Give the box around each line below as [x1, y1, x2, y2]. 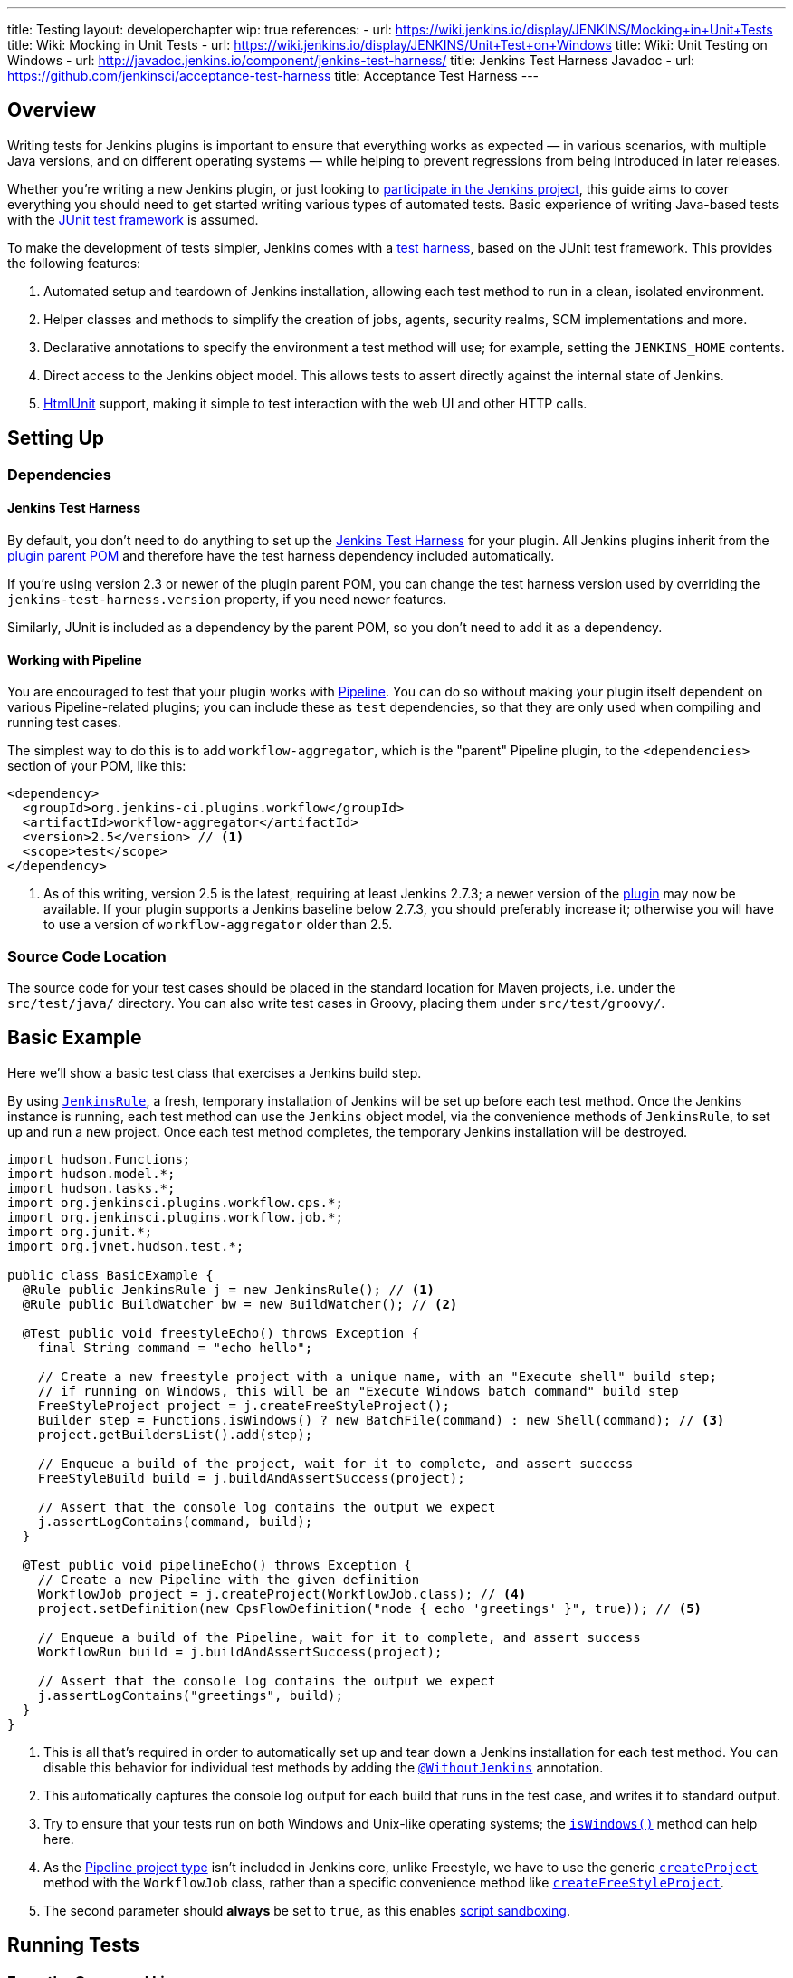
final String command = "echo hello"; [37, 1339, 313, 1355]
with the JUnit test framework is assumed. [7, 211, 259, 227]
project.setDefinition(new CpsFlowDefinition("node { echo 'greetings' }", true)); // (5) [37, 1600, 702, 1616]
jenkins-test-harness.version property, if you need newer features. [7, 591, 447, 607]
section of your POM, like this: [7, 758, 186, 774]
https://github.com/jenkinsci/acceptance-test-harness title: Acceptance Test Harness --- [7, 68, 540, 83]
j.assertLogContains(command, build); [37, 1513, 313, 1529]
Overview [7, 99, 97, 122]
